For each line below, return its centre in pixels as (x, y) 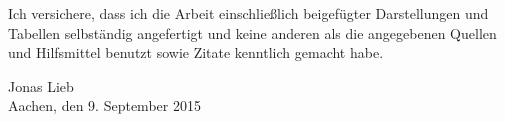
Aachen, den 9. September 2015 (104, 105)
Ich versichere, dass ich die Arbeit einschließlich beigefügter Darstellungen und (248, 13)
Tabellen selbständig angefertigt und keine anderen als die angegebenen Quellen (252, 32)
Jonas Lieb (41, 85)
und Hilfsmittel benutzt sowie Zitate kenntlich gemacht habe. (196, 52)
